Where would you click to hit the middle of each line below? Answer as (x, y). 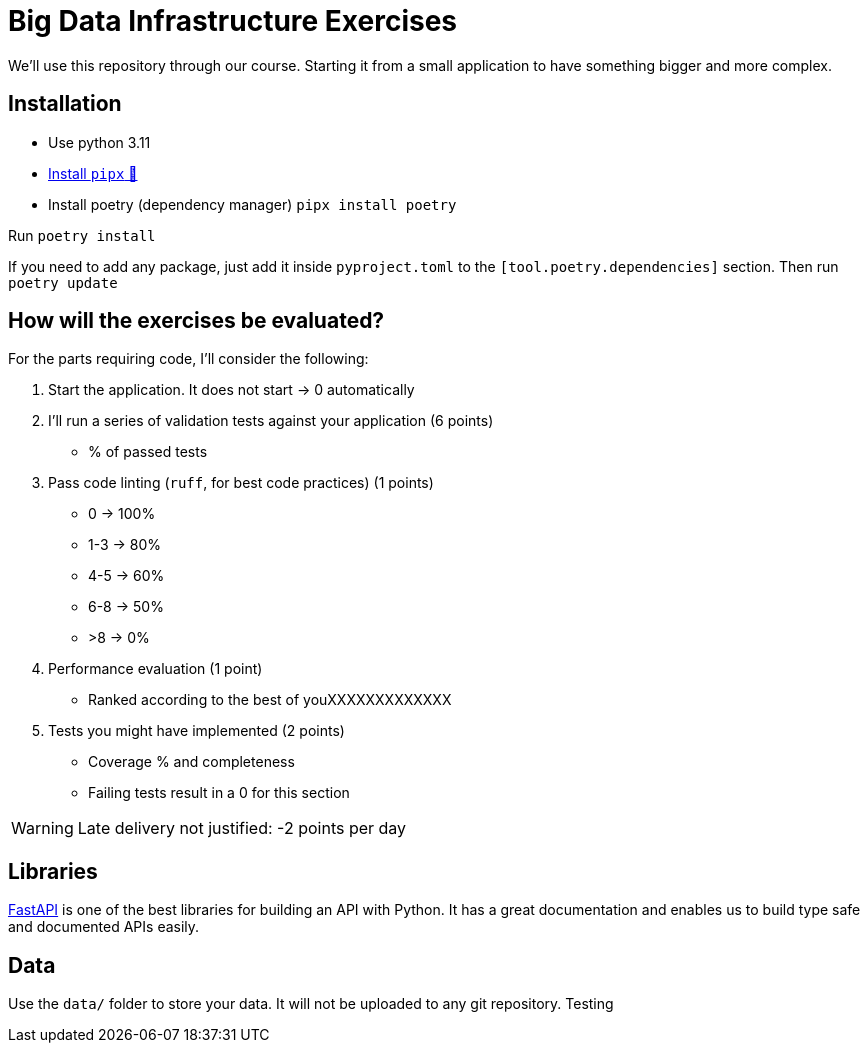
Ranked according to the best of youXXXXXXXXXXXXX (270, 700)
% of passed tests (148, 452)
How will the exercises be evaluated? (196, 321)
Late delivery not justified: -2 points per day (242, 828)
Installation (65, 104)
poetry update (63, 282)
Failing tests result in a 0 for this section (219, 793)
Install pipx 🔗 (93, 173)
